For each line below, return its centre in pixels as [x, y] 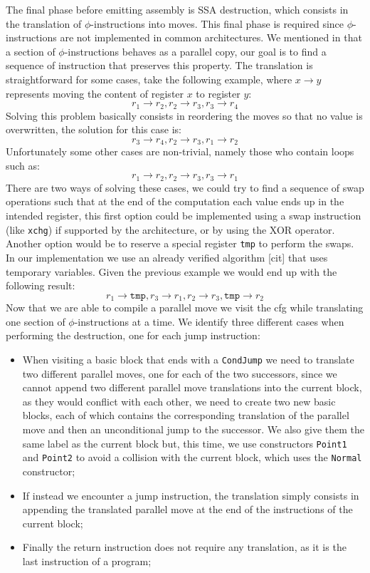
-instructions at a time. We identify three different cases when [209, 321]
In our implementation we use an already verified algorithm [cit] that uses [167, 257]
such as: [23, 165]
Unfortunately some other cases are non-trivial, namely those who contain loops [180, 151]
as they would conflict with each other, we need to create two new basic [179, 401]
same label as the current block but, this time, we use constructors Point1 [185, 443]
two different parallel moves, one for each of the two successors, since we [180, 373]
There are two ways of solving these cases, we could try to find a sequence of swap [185, 187]
